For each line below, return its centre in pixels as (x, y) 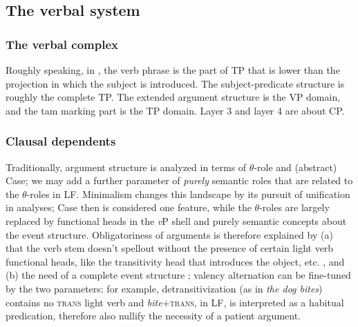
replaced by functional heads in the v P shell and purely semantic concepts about (176, 220)
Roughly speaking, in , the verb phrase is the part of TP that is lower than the (173, 70)
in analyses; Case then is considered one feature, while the (129, 207)
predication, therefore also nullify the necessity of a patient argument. (153, 316)
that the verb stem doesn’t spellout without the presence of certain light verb (170, 248)
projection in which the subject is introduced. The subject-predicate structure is (175, 83)
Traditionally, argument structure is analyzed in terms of (126, 167)
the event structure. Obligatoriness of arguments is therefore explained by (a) (169, 234)
